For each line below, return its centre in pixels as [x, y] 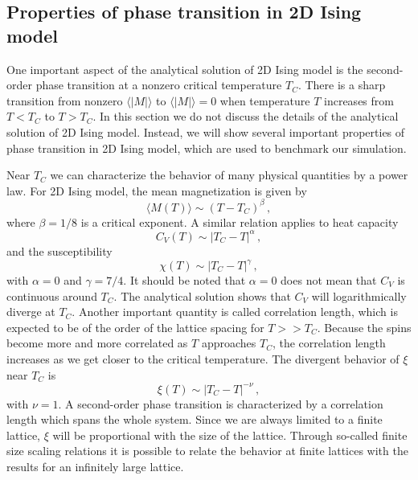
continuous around [52, 295]
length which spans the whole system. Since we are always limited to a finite [195, 419]
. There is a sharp [342, 85]
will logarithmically [359, 295]
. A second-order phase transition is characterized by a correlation [221, 403]
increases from [359, 100]
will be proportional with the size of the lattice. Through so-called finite [230, 435]
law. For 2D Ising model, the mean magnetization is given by [157, 190]
